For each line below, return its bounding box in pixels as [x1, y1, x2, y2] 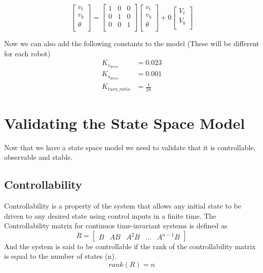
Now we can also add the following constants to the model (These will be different [4, 38, 259, 49]
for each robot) [4, 48, 51, 58]
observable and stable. [4, 152, 73, 162]
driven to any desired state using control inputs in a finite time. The [4, 210, 216, 221]
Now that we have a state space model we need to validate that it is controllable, [4, 142, 256, 152]
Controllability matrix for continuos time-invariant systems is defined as [4, 220, 228, 231]
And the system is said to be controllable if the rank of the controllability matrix [4, 241, 256, 251]
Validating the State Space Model [4, 112, 245, 133]
